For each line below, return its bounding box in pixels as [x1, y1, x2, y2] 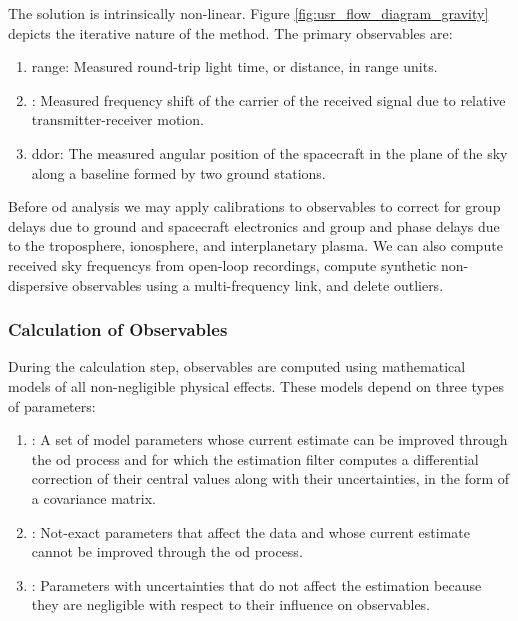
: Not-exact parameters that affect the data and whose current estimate [31, 521, 471, 542]
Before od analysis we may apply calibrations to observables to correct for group [8, 196, 501, 217]
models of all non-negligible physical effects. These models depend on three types [8, 375, 504, 396]
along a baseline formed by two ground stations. [31, 162, 326, 183]
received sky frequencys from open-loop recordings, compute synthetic [8, 254, 437, 275]
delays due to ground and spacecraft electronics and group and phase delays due [8, 215, 500, 236]
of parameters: [8, 395, 96, 416]
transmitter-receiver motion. [31, 109, 204, 130]
